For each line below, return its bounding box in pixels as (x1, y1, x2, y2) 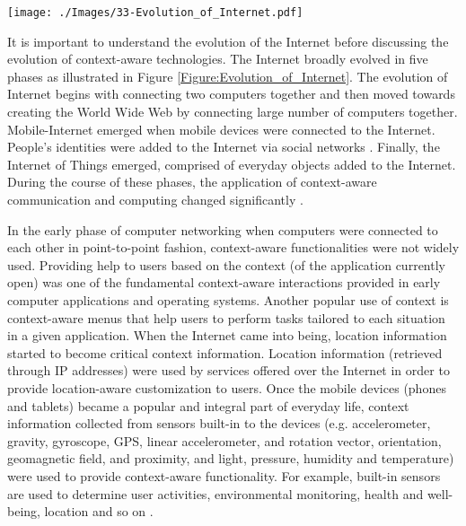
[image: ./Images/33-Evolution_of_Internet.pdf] (7, 6, 303, 19)
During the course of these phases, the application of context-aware (7, 172, 377, 191)
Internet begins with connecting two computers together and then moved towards (7, 84, 455, 103)
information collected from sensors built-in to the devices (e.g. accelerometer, (7, 414, 431, 433)
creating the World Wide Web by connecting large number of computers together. (7, 102, 458, 121)
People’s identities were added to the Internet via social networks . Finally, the (7, 137, 440, 156)
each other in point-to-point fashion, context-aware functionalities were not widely (7, 238, 460, 257)
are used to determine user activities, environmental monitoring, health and (7, 484, 424, 503)
